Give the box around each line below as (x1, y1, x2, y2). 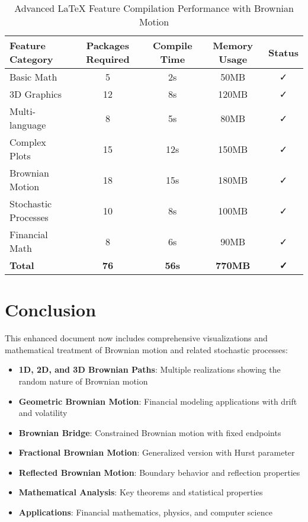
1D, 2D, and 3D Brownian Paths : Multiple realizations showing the (18, 363, 281, 376)
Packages (86, 39, 130, 52)
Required (86, 52, 130, 66)
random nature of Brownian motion (18, 374, 148, 387)
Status (268, 45, 299, 59)
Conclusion (5, 297, 97, 322)
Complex (9, 135, 46, 149)
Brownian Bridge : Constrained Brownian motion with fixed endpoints (18, 426, 281, 438)
